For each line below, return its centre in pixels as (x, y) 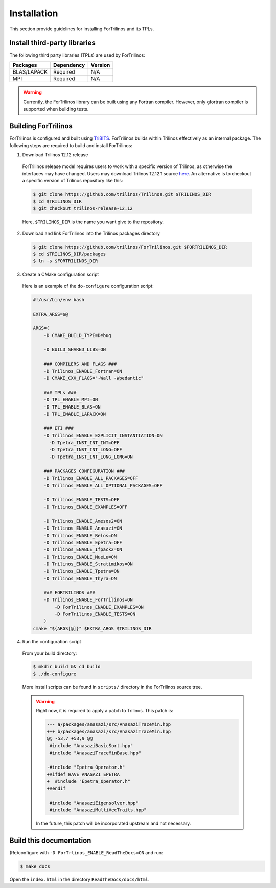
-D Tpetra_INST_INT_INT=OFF (84, 442)
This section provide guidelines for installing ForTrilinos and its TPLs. (82, 29)
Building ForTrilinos (41, 126)
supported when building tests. (56, 109)
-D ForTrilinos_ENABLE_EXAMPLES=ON (99, 607)
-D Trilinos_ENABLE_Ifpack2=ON (83, 550)
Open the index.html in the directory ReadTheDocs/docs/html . (79, 879)
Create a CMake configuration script (61, 274)
